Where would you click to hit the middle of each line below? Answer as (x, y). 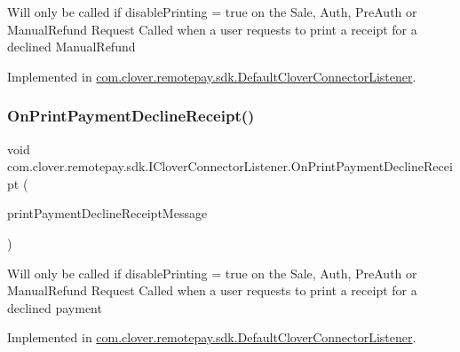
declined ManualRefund (71, 47)
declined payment (55, 307)
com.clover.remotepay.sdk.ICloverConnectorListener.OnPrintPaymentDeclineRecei (230, 166)
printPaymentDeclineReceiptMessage (107, 213)
